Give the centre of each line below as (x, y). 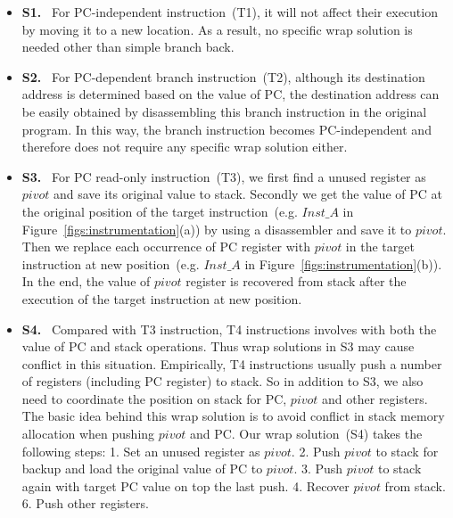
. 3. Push (318, 469)
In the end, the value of (86, 281)
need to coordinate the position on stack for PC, (154, 398)
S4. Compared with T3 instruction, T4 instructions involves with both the (229, 329)
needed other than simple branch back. (128, 47)
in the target (380, 247)
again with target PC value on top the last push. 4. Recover (185, 485)
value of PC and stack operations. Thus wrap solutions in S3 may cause (218, 346)
